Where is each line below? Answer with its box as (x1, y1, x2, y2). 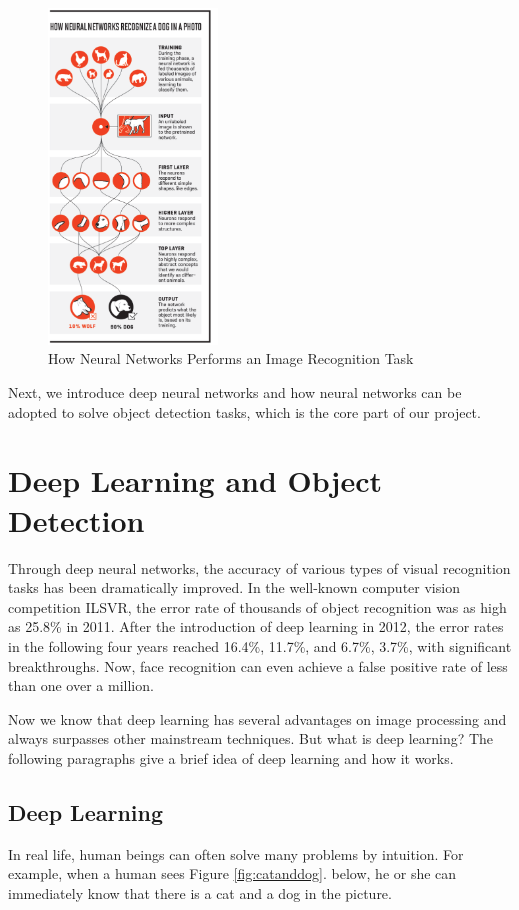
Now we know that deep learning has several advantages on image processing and (8, 708, 507, 729)
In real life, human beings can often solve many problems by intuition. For (8, 843, 464, 864)
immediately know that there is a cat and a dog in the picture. (8, 882, 392, 903)
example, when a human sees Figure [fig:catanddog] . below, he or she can (8, 863, 457, 884)
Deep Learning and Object (8, 460, 382, 501)
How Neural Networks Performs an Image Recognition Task (48, 348, 414, 369)
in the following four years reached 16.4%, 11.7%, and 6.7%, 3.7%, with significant (8, 635, 512, 656)
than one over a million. (8, 675, 154, 696)
